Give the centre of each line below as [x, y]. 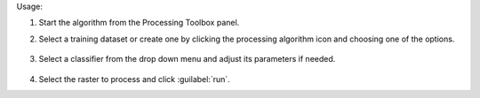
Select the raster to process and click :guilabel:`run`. [134, 79]
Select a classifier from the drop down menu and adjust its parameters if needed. [187, 59]
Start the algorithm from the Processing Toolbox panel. [139, 23]
